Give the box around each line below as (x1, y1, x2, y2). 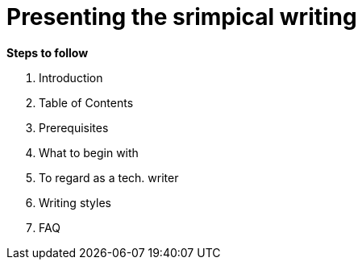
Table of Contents (39, 95, 134, 110)
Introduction (39, 70, 103, 85)
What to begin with (39, 145, 139, 160)
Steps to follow (6, 45, 89, 60)
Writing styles (39, 195, 112, 210)
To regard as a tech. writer (39, 170, 179, 185)
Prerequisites (39, 120, 109, 135)
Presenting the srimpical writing (6, 3, 357, 31)
